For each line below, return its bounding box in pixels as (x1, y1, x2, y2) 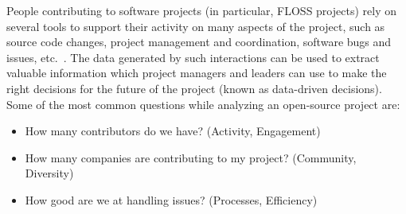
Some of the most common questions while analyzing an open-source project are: (6, 95, 400, 112)
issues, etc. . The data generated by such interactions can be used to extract (6, 49, 380, 65)
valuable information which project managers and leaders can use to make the (6, 64, 387, 81)
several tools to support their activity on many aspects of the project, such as (6, 18, 385, 34)
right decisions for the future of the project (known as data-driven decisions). (6, 80, 382, 96)
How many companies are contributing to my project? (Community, (25, 149, 357, 165)
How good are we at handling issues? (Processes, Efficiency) (25, 191, 318, 208)
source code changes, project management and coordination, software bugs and (6, 33, 392, 50)
